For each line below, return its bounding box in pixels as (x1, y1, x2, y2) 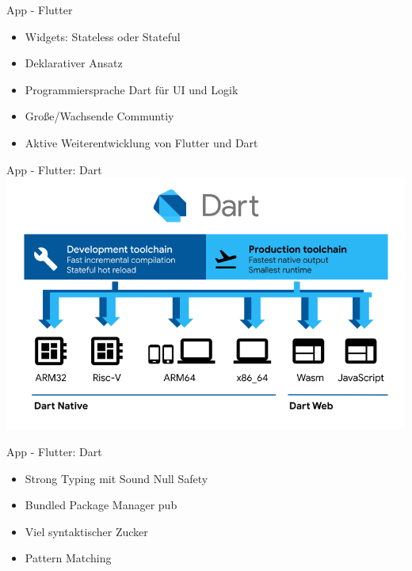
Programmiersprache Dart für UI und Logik (25, 81, 238, 97)
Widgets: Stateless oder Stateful (25, 28, 181, 44)
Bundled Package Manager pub (25, 497, 177, 513)
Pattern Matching (25, 550, 112, 566)
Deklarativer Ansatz (25, 55, 123, 71)
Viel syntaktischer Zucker (25, 523, 148, 539)
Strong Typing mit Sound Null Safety (25, 470, 208, 486)
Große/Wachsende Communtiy (25, 108, 174, 124)
